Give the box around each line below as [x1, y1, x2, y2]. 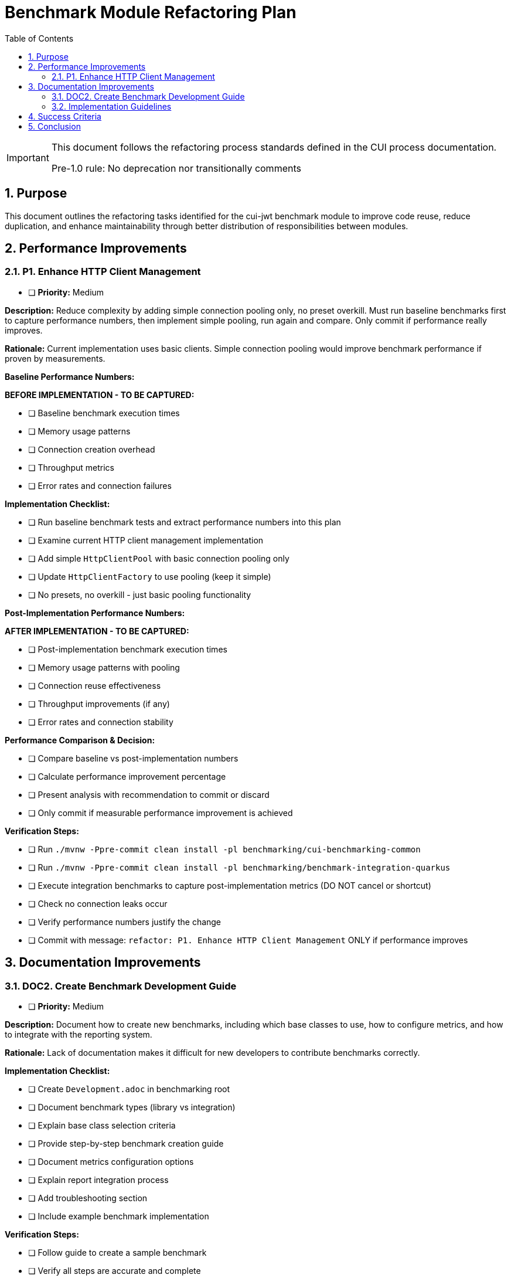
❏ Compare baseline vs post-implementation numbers [28, 753, 239, 763]
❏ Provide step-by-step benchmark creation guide [28, 1138, 224, 1149]
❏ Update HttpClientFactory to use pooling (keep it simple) [28, 571, 271, 582]
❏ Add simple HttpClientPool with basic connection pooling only [28, 553, 289, 563]
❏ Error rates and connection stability [28, 716, 173, 727]
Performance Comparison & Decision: [5, 735, 155, 745]
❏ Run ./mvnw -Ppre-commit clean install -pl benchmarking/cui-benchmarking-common [28, 844, 421, 854]
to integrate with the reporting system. [5, 1029, 152, 1040]
